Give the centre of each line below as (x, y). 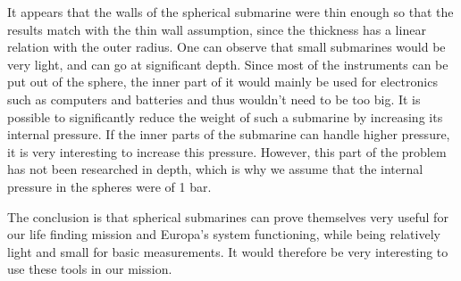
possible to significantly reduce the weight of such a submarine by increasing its (225, 116)
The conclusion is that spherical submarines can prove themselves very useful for (228, 216)
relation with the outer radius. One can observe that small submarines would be (226, 47)
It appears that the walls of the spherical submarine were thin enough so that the (230, 12)
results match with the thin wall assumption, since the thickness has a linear (217, 29)
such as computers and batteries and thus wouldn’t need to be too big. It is (214, 99)
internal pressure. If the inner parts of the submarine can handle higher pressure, (229, 134)
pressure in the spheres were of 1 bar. (109, 186)
